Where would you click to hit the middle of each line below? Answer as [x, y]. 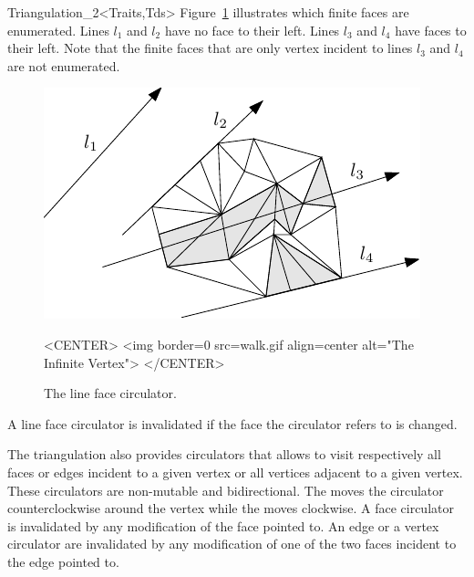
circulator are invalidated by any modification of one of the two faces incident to [232, 544]
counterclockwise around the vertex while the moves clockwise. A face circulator [231, 508]
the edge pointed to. [63, 561]
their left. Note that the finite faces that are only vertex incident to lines [210, 48]
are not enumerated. [64, 65]
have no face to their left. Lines [252, 30]
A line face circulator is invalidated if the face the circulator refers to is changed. [232, 423]
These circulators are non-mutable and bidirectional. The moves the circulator [226, 490]
